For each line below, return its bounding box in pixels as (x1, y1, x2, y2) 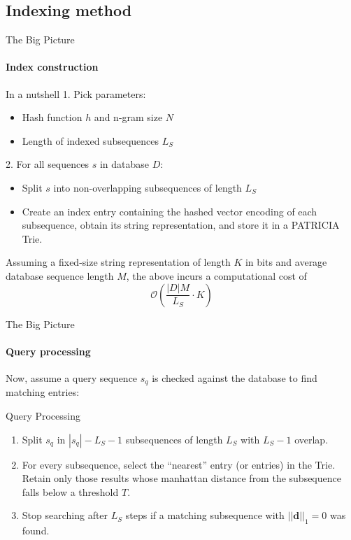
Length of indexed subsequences (22, 133, 159, 148)
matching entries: (6, 385, 80, 399)
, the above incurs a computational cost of (126, 268, 307, 283)
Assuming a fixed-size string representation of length (6, 255, 231, 269)
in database (99, 157, 149, 171)
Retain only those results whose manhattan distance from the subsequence (22, 471, 341, 485)
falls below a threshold (22, 484, 119, 499)
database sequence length (6, 268, 114, 283)
